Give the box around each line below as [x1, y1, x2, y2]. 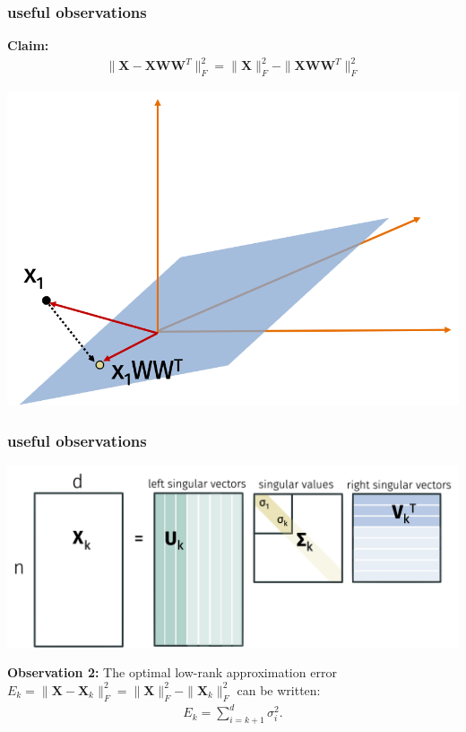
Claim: [7, 36, 49, 55]
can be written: [237, 680, 321, 699]
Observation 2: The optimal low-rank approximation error [7, 663, 337, 682]
